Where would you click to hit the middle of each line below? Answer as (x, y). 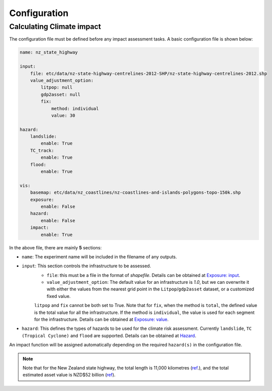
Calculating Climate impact (55, 27)
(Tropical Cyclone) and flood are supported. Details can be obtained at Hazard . (109, 335)
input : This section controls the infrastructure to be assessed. (86, 266)
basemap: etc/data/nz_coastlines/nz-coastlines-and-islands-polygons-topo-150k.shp (136, 192)
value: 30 (63, 115)
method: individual (75, 108)
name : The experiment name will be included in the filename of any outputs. (99, 257)
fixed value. (59, 296)
